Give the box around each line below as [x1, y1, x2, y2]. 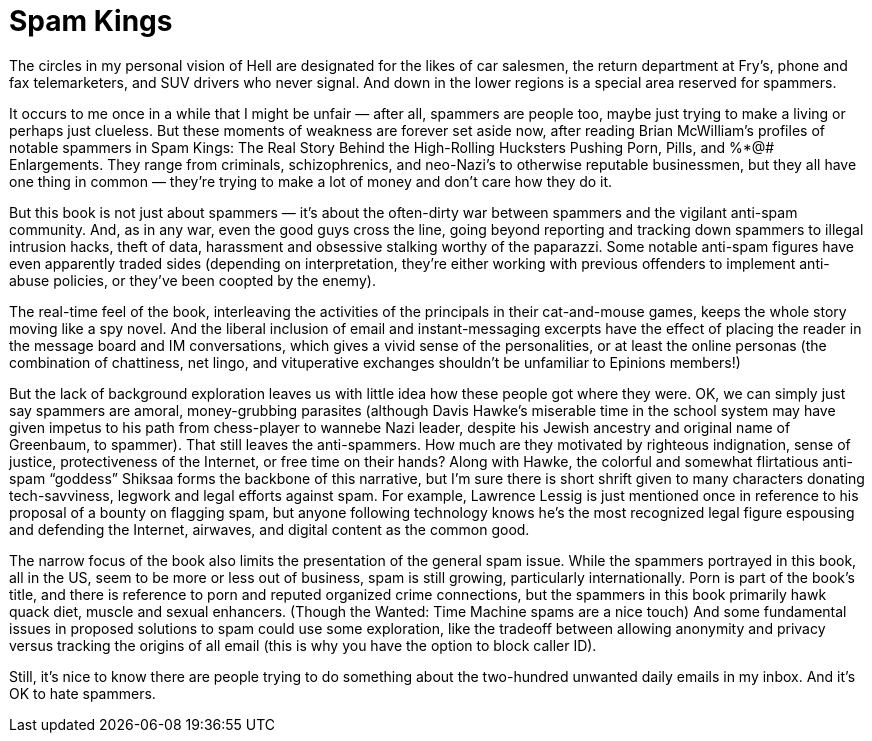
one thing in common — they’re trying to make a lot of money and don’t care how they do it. [9, 172, 613, 190]
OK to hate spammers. [9, 684, 156, 702]
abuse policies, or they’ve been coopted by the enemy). [9, 271, 376, 289]
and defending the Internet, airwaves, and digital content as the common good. [9, 520, 530, 538]
